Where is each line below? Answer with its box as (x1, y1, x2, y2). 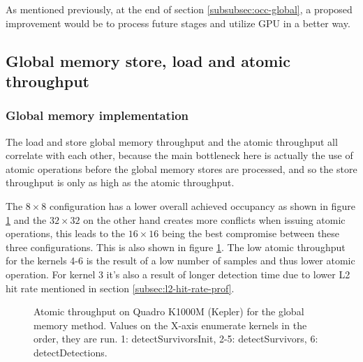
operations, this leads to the (6, 226, 125, 241)
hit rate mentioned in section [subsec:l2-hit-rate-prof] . (6, 280, 235, 295)
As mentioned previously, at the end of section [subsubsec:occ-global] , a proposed (6, 2, 353, 16)
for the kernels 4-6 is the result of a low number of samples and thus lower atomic (6, 253, 355, 268)
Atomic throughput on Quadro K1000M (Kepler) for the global (34, 304, 304, 319)
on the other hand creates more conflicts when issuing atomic (83, 212, 346, 227)
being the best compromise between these (161, 226, 340, 241)
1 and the (6, 212, 47, 227)
